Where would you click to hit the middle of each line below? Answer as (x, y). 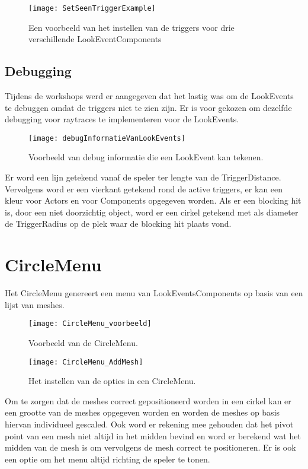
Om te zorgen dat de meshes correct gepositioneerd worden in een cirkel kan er (148, 400)
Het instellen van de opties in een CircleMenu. (112, 381)
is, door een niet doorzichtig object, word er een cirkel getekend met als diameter (152, 212)
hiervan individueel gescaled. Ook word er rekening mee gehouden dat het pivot (149, 424)
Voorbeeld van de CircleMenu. (83, 343)
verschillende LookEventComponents (95, 39)
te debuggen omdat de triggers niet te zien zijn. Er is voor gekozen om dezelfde (148, 107)
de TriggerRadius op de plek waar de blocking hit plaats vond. (118, 224)
